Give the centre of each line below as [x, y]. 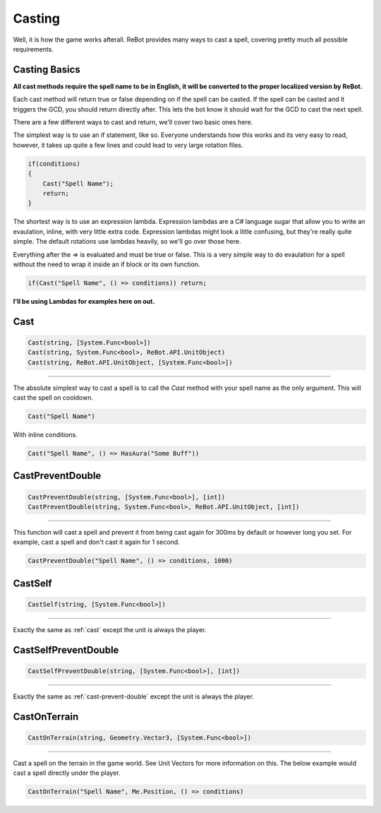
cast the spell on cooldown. [53, 398]
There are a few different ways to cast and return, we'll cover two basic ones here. [133, 122]
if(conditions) [54, 164]
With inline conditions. [45, 434]
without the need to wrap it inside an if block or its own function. [107, 264]
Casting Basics [47, 70]
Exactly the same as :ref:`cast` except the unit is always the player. [110, 629]
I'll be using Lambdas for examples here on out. [84, 301]
